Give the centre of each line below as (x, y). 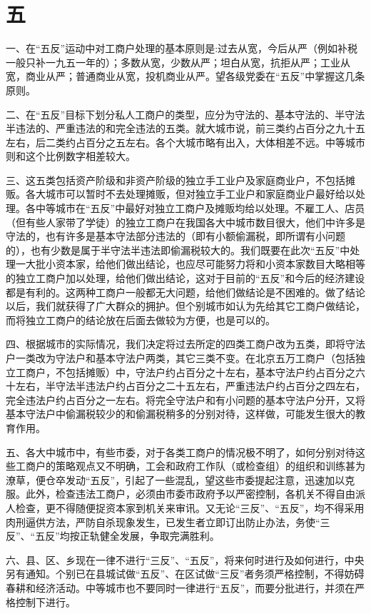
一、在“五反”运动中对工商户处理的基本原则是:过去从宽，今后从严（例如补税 (182, 48)
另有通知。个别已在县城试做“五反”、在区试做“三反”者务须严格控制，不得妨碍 (185, 574)
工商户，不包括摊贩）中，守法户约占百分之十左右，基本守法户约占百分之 (185, 372)
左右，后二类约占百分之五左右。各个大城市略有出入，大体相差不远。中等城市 (185, 142)
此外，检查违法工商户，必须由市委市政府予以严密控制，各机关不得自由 (190, 494)
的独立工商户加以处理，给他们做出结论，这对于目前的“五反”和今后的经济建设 (185, 278)
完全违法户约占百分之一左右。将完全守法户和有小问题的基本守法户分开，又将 (185, 399)
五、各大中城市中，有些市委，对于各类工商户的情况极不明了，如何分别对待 (181, 452)
